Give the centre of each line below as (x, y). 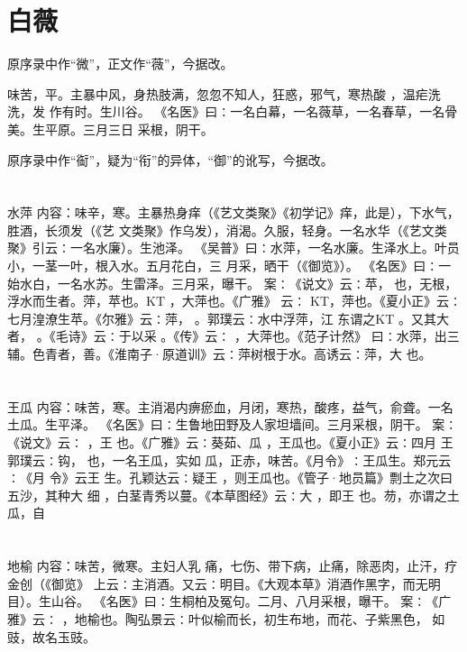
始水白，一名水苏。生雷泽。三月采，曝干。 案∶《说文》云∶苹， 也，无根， (233, 283)
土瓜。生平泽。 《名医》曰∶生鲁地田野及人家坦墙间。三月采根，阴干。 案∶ (233, 424)
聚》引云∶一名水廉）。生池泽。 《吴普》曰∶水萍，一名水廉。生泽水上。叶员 (233, 248)
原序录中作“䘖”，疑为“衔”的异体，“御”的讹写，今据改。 (170, 159)
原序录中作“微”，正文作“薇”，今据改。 (120, 64)
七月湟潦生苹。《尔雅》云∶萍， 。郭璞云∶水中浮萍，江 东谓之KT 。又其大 (228, 318)
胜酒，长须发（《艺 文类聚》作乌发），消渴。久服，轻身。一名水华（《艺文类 (227, 230)
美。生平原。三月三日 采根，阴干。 (110, 129)
